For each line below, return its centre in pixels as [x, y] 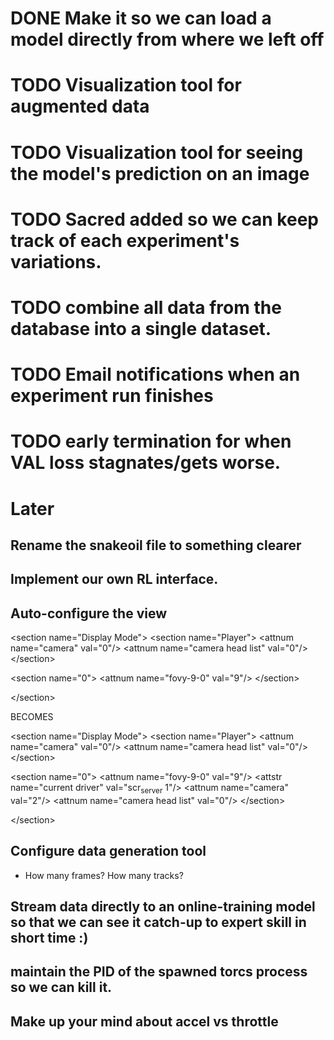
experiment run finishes [112, 396]
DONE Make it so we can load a [141, 18]
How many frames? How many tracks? [104, 875]
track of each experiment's [125, 240]
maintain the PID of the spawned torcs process [159, 972]
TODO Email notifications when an [155, 374]
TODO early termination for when [151, 441]
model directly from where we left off [167, 39]
